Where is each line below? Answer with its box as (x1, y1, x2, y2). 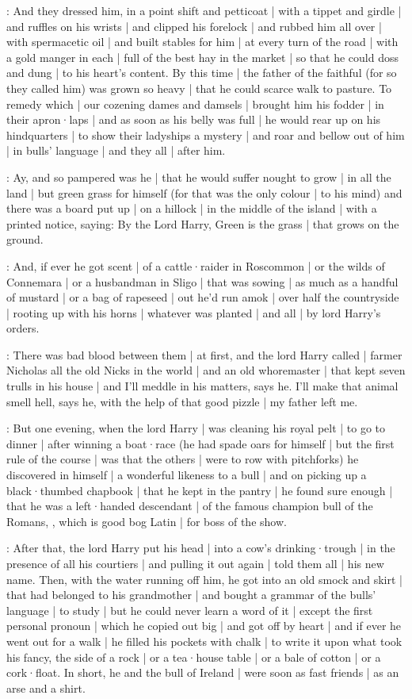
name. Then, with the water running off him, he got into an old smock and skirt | (6, 570, 402, 587)
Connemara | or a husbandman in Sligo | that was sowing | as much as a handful (6, 273, 399, 290)
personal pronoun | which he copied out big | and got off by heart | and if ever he (6, 617, 402, 634)
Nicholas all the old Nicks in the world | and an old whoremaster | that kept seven (6, 362, 406, 378)
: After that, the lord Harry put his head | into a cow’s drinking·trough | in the (6, 540, 395, 556)
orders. (6, 320, 40, 336)
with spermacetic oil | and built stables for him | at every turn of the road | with (6, 33, 399, 50)
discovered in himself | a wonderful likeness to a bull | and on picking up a (6, 467, 367, 483)
